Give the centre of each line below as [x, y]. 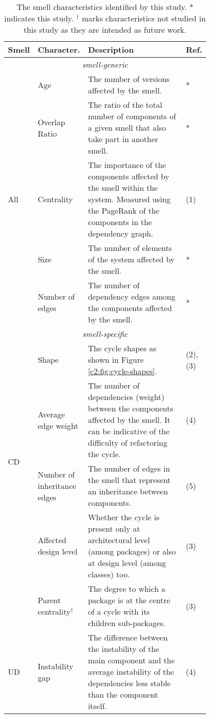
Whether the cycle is [124, 517]
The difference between [128, 637]
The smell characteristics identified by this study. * [105, 7]
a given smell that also [127, 127]
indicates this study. [39, 18]
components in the [120, 222]
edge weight [58, 425]
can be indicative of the [129, 431]
